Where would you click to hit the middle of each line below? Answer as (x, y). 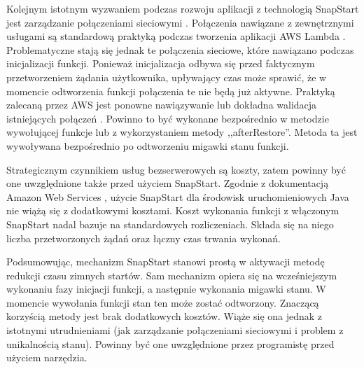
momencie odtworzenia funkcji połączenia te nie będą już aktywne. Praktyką (171, 91)
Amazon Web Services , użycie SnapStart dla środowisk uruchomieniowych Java (178, 196)
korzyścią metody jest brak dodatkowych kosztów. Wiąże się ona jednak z (164, 316)
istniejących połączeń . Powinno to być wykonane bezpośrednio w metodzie (168, 118)
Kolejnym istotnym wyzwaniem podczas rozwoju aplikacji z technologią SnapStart (183, 8)
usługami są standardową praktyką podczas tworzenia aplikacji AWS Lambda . (176, 36)
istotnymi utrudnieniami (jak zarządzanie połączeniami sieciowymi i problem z (175, 330)
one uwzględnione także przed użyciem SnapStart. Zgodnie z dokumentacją (168, 183)
